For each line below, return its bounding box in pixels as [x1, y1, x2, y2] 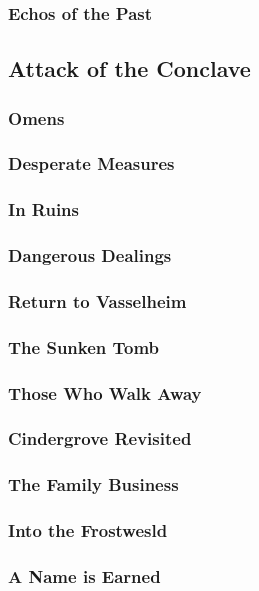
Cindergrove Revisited [8, 426, 192, 451]
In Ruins [8, 197, 79, 222]
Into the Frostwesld [8, 518, 168, 543]
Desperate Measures [8, 151, 175, 176]
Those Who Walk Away [8, 380, 202, 405]
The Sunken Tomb [8, 334, 160, 359]
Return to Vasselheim [8, 288, 187, 313]
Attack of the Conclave [8, 53, 251, 84]
